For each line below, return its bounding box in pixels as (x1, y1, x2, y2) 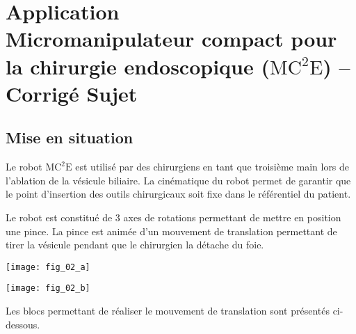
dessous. (6, 317, 40, 331)
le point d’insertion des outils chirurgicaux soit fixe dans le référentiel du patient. (6, 186, 351, 201)
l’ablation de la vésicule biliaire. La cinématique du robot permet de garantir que (6, 173, 351, 187)
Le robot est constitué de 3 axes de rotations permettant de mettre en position (6, 209, 341, 224)
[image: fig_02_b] (6, 283, 90, 294)
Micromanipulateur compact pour (6, 24, 337, 53)
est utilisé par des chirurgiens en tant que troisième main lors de (75, 159, 350, 174)
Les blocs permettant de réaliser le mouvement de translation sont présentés (6, 303, 330, 318)
